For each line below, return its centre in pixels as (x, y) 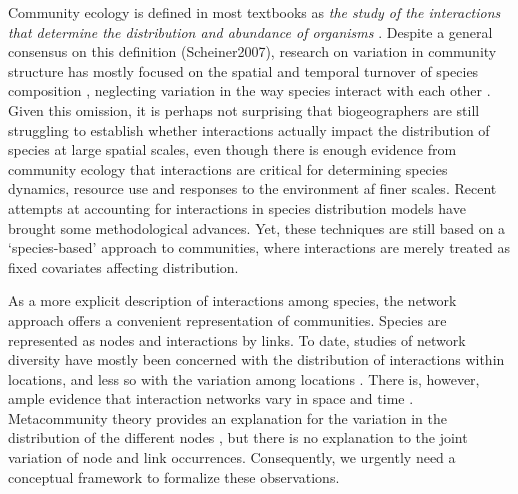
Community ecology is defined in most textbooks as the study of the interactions (254, 12)
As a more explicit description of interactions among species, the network (232, 300)
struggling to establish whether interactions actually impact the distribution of (249, 129)
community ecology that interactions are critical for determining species (228, 168)
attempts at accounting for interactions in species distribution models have (237, 207)
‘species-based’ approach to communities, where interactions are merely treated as (259, 247)
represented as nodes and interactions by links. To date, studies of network (237, 339)
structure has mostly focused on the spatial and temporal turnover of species (243, 70)
